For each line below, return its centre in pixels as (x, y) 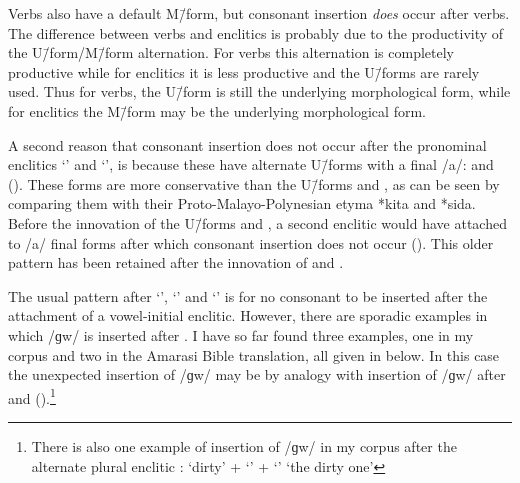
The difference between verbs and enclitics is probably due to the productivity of (256, 32)
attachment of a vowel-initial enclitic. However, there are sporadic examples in (248, 315)
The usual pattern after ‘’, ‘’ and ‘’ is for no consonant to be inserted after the (248, 295)
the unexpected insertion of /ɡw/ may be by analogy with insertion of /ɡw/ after (257, 374)
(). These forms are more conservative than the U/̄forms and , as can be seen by (254, 183)
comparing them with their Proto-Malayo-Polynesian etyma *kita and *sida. (242, 203)
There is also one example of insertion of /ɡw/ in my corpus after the (244, 445)
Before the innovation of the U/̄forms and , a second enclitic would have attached (257, 222)
